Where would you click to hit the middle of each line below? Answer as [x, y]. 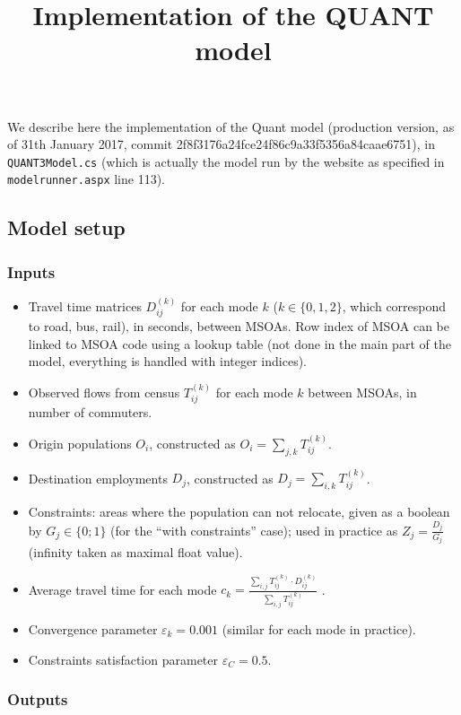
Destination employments [98, 478]
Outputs [38, 699]
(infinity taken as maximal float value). [135, 552]
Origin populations [80, 443]
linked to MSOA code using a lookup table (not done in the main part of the [239, 343]
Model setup [66, 227]
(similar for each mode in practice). [319, 628]
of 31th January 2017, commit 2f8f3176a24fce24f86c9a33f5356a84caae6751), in [222, 144]
